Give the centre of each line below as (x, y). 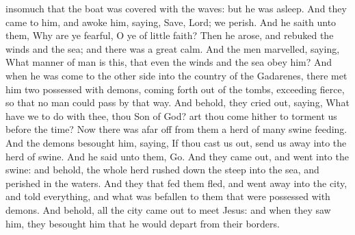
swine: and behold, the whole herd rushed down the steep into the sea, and (162, 170)
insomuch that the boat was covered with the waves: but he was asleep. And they (176, 8)
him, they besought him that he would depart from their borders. (143, 223)
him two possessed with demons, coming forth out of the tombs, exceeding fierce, (175, 89)
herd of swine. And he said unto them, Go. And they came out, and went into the (177, 156)
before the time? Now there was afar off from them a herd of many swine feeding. (176, 129)
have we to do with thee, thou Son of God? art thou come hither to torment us (171, 115)
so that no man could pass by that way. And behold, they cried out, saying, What (177, 102)
